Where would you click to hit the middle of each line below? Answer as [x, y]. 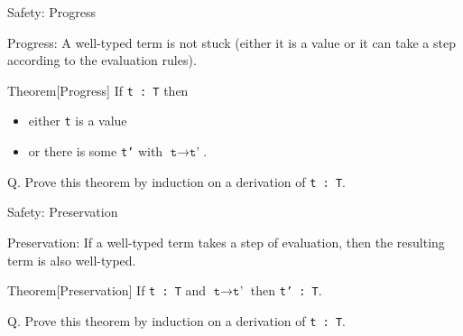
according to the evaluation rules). [102, 60]
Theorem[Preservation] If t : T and [107, 290]
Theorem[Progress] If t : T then [98, 90]
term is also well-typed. [72, 260]
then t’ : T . [286, 290]
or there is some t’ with [96, 151]
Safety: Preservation [63, 212]
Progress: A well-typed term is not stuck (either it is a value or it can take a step [231, 42]
